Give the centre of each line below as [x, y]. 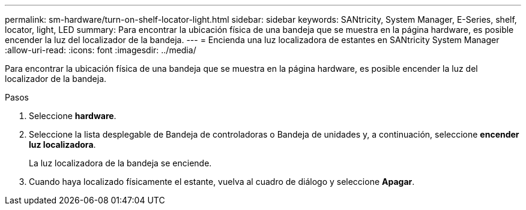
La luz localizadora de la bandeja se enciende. [120, 163]
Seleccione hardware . [73, 116]
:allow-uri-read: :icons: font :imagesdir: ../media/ [101, 50]
